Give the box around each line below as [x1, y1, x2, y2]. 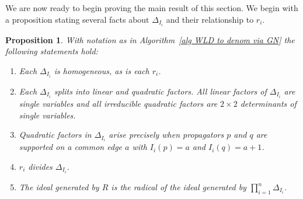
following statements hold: [5, 45, 98, 57]
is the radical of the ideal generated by [111, 181, 246, 193]
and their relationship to [166, 13, 254, 25]
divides [28, 160, 53, 172]
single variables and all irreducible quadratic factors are [19, 97, 218, 110]
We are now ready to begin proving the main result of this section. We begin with [5, 2, 298, 13]
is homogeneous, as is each [54, 64, 149, 76]
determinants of [240, 97, 297, 110]
